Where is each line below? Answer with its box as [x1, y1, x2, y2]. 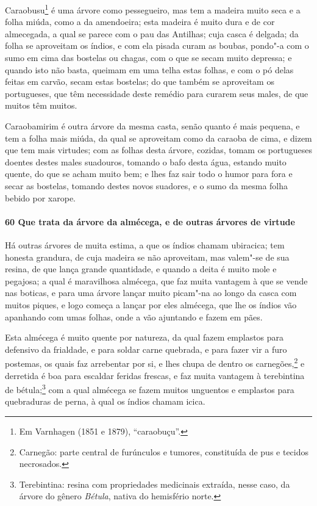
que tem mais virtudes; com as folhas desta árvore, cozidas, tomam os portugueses [5, 143, 312, 156]
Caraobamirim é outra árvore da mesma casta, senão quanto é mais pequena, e [5, 120, 300, 132]
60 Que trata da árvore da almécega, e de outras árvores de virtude [5, 215, 295, 228]
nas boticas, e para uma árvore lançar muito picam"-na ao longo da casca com [5, 286, 297, 299]
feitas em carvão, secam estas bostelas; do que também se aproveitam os [5, 75, 274, 88]
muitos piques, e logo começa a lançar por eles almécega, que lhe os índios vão [5, 298, 297, 311]
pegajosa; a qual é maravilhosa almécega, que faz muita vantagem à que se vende [5, 274, 308, 287]
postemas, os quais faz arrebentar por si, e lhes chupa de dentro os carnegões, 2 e [5, 355, 305, 369]
